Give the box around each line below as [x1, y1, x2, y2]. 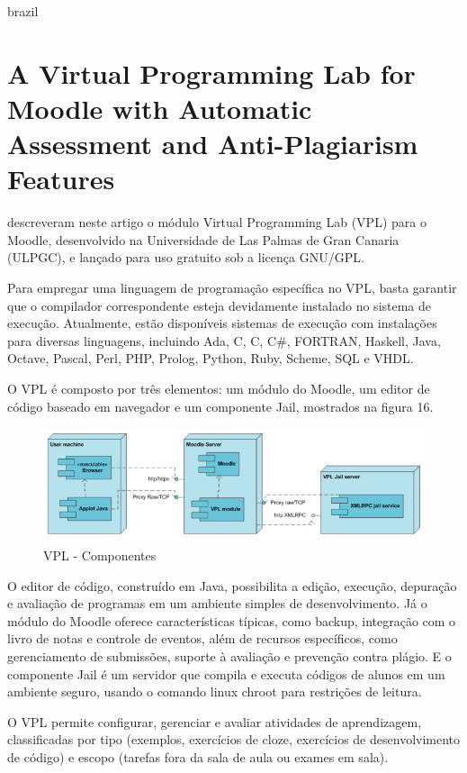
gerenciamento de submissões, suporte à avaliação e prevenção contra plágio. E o [7, 646, 452, 665]
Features [7, 160, 115, 197]
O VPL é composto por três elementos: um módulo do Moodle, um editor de [7, 379, 430, 398]
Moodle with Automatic [7, 89, 312, 126]
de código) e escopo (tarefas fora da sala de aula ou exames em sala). [7, 747, 389, 766]
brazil [7, 2, 39, 20]
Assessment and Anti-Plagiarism [7, 125, 418, 162]
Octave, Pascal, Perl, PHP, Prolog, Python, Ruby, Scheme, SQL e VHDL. [7, 349, 414, 368]
